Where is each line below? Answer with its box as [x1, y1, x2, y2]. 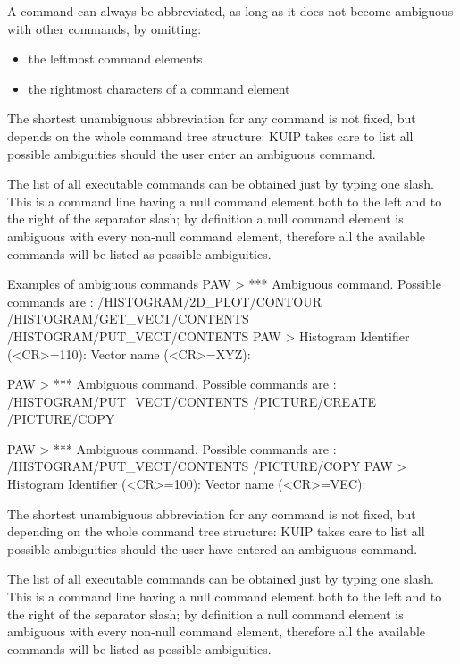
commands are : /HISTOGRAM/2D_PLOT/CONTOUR [7, 291, 322, 310]
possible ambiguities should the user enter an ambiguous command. [7, 144, 376, 163]
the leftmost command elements [28, 49, 203, 68]
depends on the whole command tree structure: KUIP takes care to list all [7, 126, 414, 145]
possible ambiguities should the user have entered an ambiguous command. [7, 539, 418, 558]
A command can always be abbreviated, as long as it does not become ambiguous [7, 2, 454, 20]
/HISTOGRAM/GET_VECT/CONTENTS [7, 309, 249, 328]
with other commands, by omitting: [7, 19, 202, 38]
